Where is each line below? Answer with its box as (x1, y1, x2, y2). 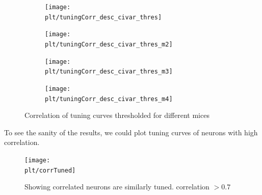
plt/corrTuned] (24, 166, 76, 174)
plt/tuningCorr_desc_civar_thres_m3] (45, 68, 173, 76)
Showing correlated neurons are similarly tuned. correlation (24, 181, 209, 192)
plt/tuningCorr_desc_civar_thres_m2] (45, 40, 173, 48)
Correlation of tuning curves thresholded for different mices (24, 110, 209, 120)
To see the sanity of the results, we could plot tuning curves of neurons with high (4, 127, 258, 137)
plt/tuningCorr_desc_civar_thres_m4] (45, 95, 173, 103)
